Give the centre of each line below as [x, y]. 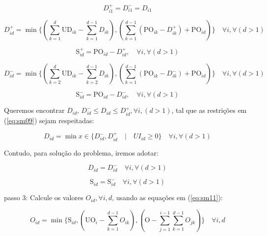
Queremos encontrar [34, 110]
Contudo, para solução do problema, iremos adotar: [81, 152]
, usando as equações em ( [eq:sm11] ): [167, 197]
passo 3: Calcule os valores [44, 197]
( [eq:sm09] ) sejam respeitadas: [49, 120]
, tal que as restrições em [209, 110]
